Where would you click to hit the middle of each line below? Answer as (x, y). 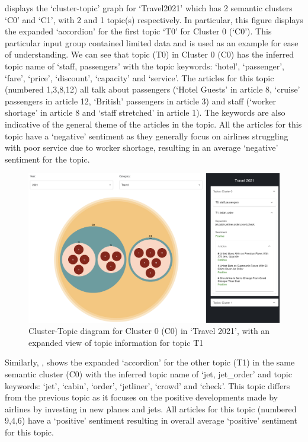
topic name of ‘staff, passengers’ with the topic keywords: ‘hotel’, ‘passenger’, (145, 66)
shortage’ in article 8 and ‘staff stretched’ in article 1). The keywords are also (145, 112)
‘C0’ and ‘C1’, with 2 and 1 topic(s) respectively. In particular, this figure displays (154, 19)
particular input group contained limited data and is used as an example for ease (152, 42)
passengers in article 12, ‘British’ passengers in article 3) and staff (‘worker (140, 101)
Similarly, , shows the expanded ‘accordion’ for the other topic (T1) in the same (150, 362)
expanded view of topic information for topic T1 (116, 342)
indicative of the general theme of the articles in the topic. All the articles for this (153, 124)
